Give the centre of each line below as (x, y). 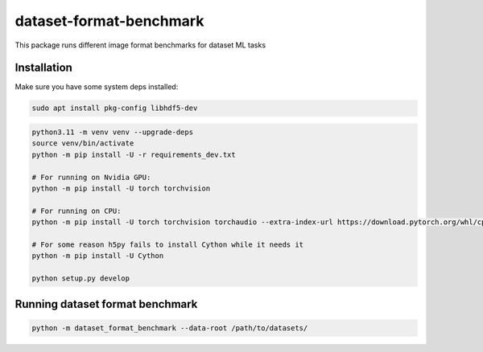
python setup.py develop (81, 278)
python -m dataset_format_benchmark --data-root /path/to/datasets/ (170, 328)
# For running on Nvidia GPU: (91, 177)
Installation (43, 68)
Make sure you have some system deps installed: (97, 87)
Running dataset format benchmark (106, 304)
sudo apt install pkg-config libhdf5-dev (115, 108)
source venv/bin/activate (83, 143)
